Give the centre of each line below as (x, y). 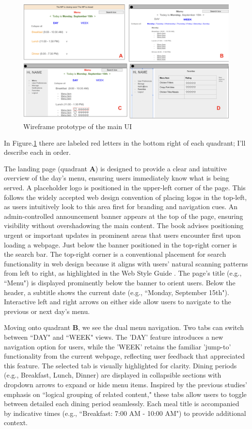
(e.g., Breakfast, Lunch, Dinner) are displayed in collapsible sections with (113, 375)
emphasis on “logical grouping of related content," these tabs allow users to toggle (125, 394)
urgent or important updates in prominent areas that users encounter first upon (122, 235)
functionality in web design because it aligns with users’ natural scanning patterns (126, 263)
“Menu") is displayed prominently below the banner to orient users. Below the (120, 282)
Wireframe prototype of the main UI (78, 126)
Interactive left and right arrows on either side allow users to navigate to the (118, 302)
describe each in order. (37, 152)
